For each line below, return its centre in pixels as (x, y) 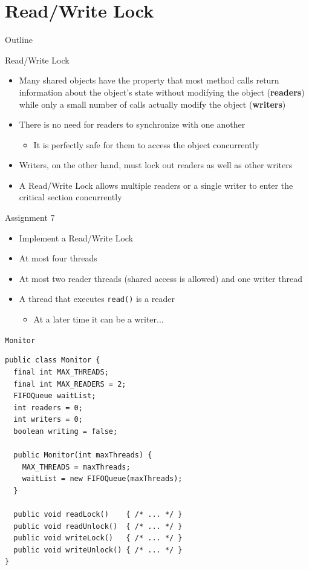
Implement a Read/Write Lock (76, 237)
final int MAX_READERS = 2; (70, 384)
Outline (19, 40)
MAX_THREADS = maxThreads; (76, 467)
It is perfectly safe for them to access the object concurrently (146, 144)
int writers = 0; (48, 420)
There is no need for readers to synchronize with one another (132, 124)
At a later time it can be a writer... (99, 319)
